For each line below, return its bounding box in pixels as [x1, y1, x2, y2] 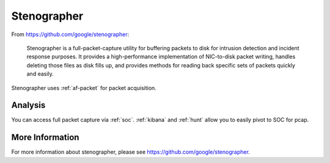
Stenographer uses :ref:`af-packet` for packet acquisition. [11, 84, 157, 91]
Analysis [11, 100, 46, 110]
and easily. [26, 70, 54, 78]
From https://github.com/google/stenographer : [11, 31, 130, 38]
